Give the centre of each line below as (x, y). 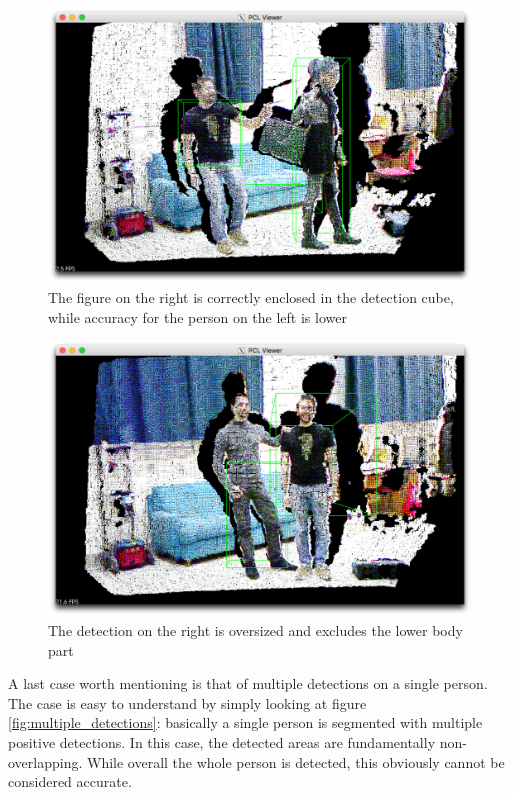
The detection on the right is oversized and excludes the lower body (255, 630)
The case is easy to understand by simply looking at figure (187, 702)
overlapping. (45, 761)
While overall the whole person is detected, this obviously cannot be (296, 761)
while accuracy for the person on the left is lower (197, 316)
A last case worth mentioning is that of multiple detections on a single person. (248, 683)
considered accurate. (70, 781)
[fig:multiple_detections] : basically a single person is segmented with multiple (245, 722)
